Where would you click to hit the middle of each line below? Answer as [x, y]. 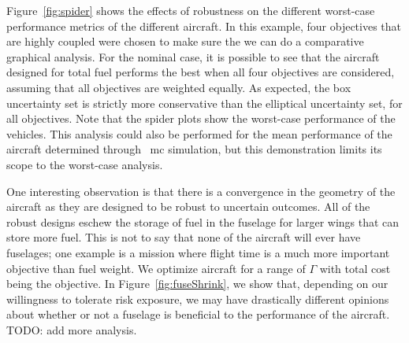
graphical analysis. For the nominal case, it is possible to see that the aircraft [193, 56]
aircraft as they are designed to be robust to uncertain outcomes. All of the [188, 207]
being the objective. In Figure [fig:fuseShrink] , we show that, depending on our [197, 284]
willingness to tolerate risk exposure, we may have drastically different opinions [198, 299]
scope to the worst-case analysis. [85, 164]
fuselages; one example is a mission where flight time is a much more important [198, 252]
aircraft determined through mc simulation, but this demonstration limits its [194, 149]
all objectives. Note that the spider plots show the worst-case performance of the [201, 118]
